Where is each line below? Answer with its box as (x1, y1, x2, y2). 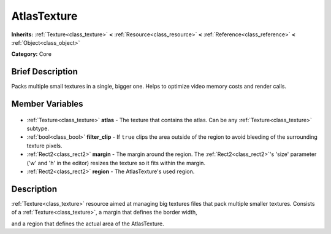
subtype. (26, 125, 49, 132)
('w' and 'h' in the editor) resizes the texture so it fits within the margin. (26, 159, 205, 166)
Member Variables (11, 99, 83, 109)
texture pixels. (26, 142, 63, 149)
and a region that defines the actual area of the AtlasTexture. (11, 220, 165, 227)
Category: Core (11, 50, 52, 58)
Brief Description (11, 66, 78, 77)
